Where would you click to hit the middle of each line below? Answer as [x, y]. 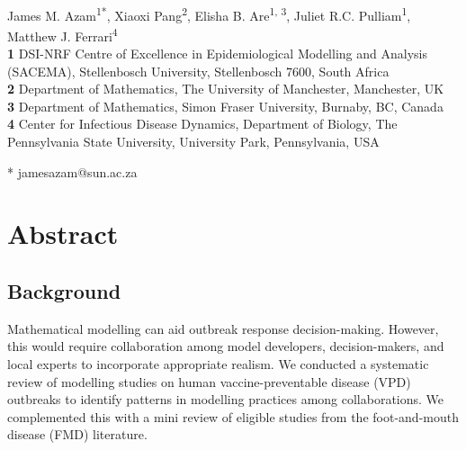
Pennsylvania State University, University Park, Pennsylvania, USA [193, 142]
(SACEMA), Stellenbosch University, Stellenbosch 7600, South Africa [198, 71]
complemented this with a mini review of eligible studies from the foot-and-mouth [233, 416]
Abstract [63, 234]
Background [64, 291]
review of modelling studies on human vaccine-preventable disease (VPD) [209, 381]
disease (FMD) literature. [77, 434]
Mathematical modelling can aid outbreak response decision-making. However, [223, 328]
